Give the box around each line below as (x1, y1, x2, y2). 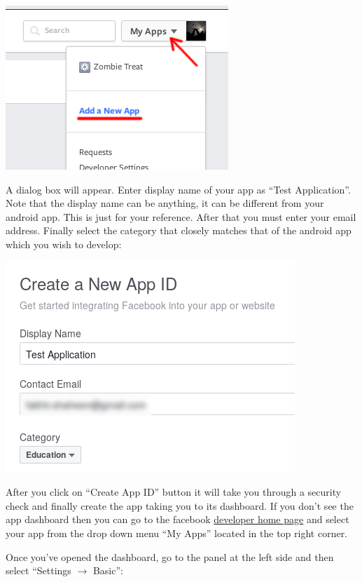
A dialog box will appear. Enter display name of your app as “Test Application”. (6, 182, 351, 196)
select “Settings (6, 563, 71, 578)
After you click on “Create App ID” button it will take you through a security (6, 485, 342, 499)
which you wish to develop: (6, 236, 122, 251)
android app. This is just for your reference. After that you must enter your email (6, 209, 356, 224)
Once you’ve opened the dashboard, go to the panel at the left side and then (6, 549, 334, 564)
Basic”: (92, 563, 123, 578)
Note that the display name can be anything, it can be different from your (6, 196, 324, 210)
